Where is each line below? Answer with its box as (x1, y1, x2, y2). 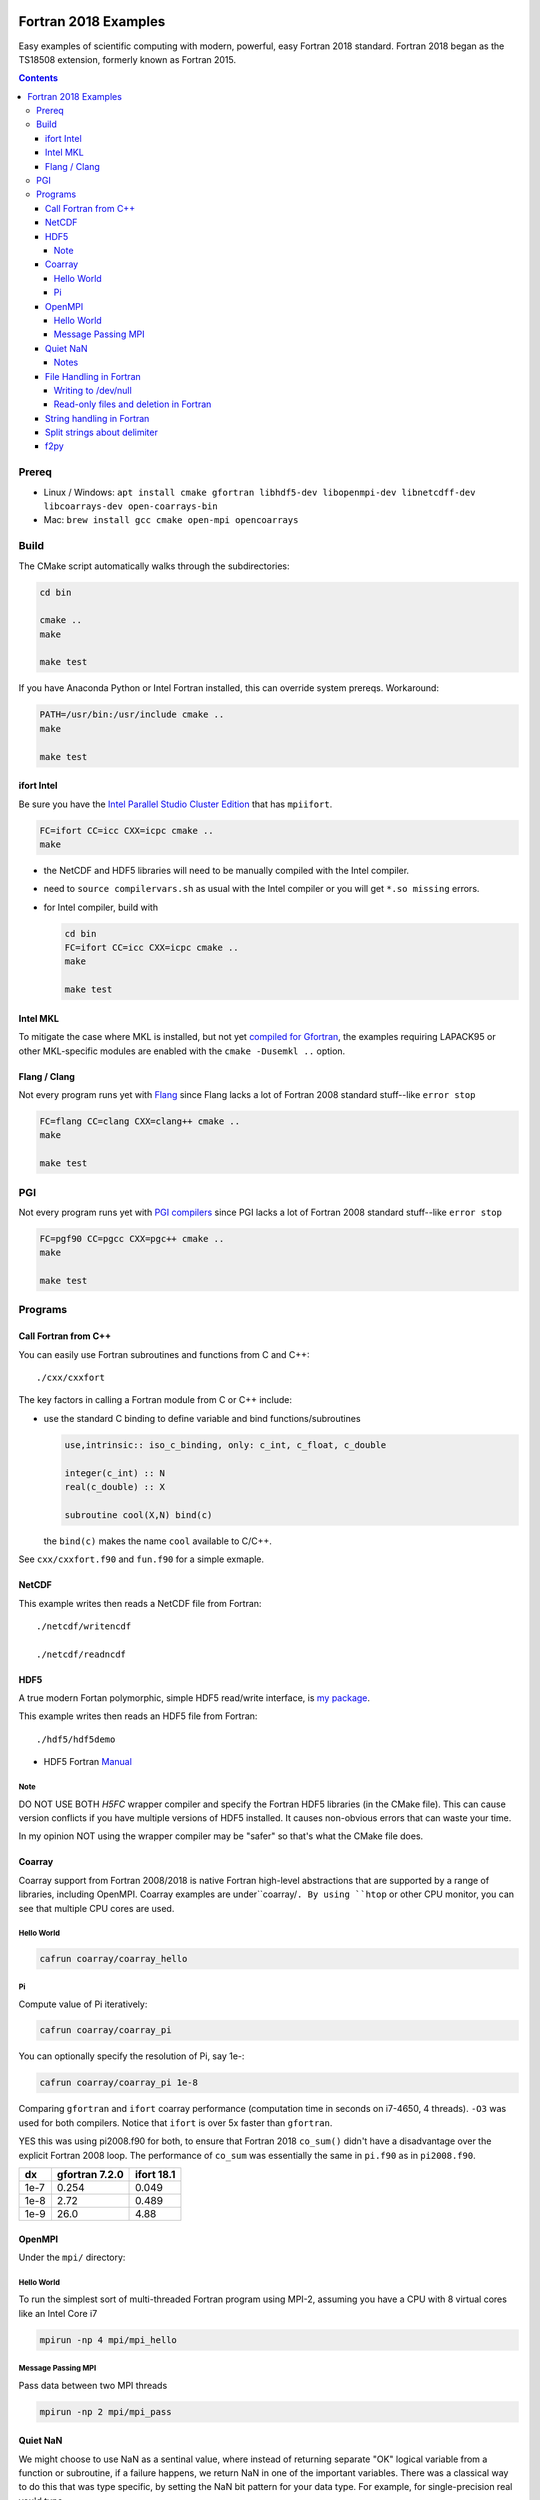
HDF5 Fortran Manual (43, 1756, 132, 1768)
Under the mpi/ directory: (18, 2251, 126, 2263)
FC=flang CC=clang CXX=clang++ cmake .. (39, 1116, 240, 1127)
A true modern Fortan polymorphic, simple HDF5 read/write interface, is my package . (18, 1692, 370, 1704)
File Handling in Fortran (45, 370, 142, 382)
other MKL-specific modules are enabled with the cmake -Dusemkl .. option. (18, 1045, 346, 1057)
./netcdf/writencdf (36, 1620, 132, 1632)
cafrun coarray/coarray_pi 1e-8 (39, 2077, 199, 2089)
